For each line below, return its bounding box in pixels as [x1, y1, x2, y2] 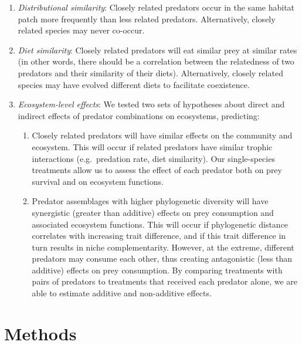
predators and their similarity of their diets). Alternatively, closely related [18, 66, 283, 79]
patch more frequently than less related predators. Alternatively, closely [18, 12, 276, 25]
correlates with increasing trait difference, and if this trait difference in [32, 229, 286, 242]
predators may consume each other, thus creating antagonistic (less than [32, 252, 293, 265]
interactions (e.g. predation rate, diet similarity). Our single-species [32, 152, 275, 164]
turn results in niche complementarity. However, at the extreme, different [32, 241, 294, 253]
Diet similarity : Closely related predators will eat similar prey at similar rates [18, 43, 297, 56]
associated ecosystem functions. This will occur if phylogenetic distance [32, 218, 289, 230]
